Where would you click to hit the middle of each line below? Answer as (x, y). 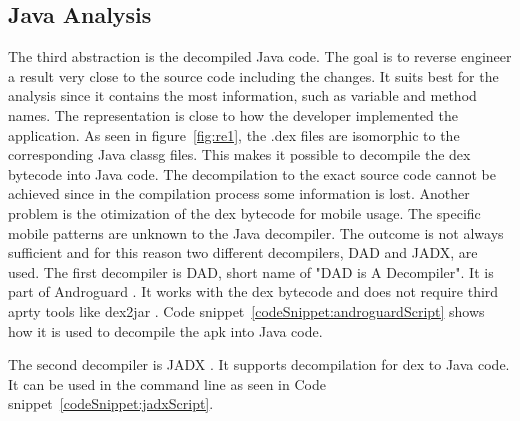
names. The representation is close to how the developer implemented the (233, 114)
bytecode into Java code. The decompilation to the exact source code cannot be (252, 173)
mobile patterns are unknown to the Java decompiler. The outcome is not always (256, 232)
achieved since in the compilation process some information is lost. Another (239, 193)
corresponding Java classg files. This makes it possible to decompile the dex (239, 154)
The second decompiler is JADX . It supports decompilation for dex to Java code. (259, 364)
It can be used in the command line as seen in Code (167, 383)
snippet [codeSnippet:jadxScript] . (111, 403)
